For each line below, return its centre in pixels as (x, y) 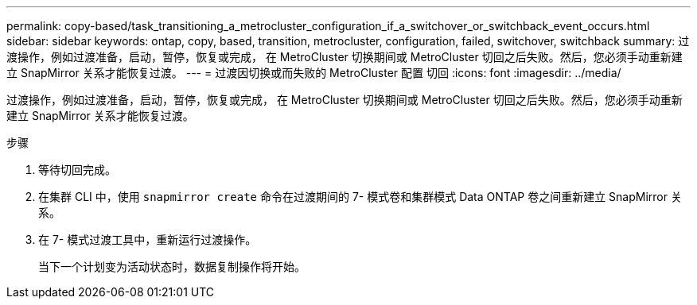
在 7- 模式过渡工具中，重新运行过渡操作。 (148, 239)
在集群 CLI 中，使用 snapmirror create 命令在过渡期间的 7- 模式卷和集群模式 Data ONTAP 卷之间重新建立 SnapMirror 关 (360, 197)
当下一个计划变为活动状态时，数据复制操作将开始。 (172, 266)
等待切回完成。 (77, 170)
